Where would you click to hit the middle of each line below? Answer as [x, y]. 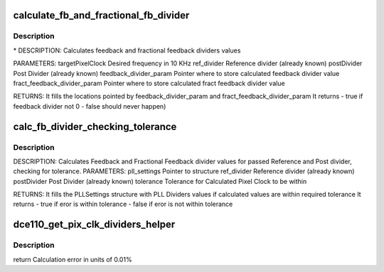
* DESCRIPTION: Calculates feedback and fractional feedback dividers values [127, 50]
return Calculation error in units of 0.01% [73, 259]
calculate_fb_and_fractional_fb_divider [101, 15]
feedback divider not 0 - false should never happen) [90, 106]
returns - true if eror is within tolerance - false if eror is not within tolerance [123, 204]
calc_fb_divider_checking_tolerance [95, 127]
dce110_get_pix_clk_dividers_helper [94, 225]
